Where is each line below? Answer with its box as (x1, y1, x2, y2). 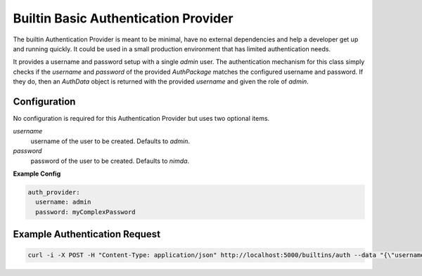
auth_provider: (27, 188, 80, 196)
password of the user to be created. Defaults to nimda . (30, 157, 190, 165)
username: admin (35, 198, 91, 206)
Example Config (13, 169, 61, 178)
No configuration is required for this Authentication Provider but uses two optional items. (13, 114, 270, 123)
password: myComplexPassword (35, 208, 136, 216)
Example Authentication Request (13, 228, 161, 240)
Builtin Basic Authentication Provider (13, 11, 234, 26)
